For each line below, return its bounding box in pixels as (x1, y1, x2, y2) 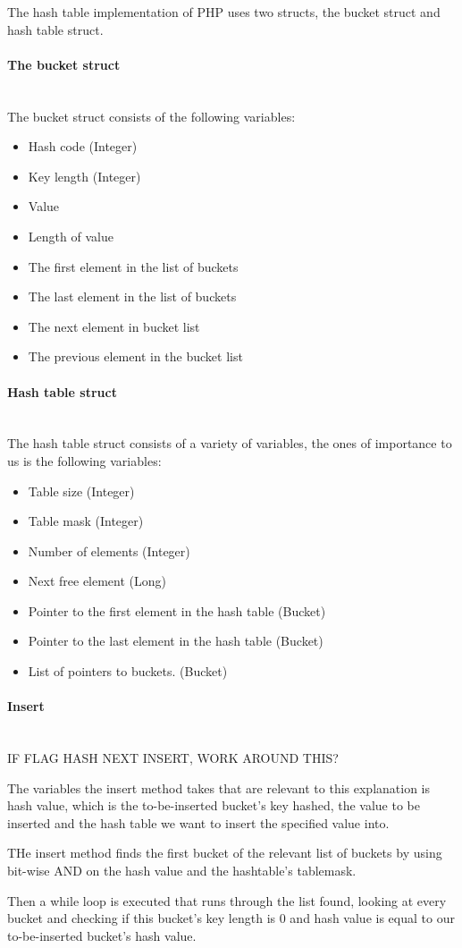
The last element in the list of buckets (28, 287, 237, 306)
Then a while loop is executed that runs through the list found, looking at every (7, 891, 447, 910)
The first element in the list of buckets (28, 257, 239, 275)
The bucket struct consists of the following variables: (7, 106, 296, 125)
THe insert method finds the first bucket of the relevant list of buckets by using (7, 843, 442, 862)
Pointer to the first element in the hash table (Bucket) (28, 601, 326, 620)
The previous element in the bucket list (28, 347, 243, 366)
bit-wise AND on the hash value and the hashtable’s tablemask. (7, 861, 357, 880)
